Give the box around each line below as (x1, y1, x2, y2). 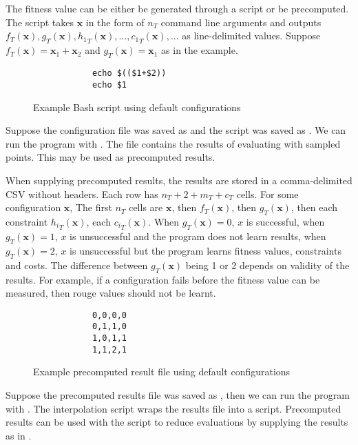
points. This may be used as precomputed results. (6, 150, 215, 164)
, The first (70, 200, 112, 215)
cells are (129, 200, 163, 215)
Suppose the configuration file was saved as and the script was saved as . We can (6, 123, 346, 137)
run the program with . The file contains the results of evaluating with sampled (6, 136, 341, 150)
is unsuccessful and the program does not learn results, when (70, 229, 326, 244)
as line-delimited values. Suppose (182, 28, 321, 43)
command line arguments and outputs (160, 14, 322, 29)
